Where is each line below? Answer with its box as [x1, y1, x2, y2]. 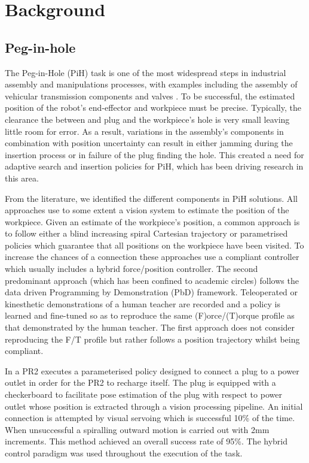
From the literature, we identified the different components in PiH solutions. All [5, 192, 298, 204]
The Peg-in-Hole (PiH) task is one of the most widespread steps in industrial [5, 66, 286, 78]
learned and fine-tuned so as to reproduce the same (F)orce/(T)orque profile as [5, 309, 295, 322]
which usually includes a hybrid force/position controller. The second [5, 262, 258, 275]
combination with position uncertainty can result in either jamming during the [5, 137, 293, 149]
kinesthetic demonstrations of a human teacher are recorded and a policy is [5, 297, 280, 310]
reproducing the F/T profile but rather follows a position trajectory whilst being [5, 332, 300, 345]
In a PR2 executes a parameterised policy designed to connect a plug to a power [5, 364, 299, 377]
